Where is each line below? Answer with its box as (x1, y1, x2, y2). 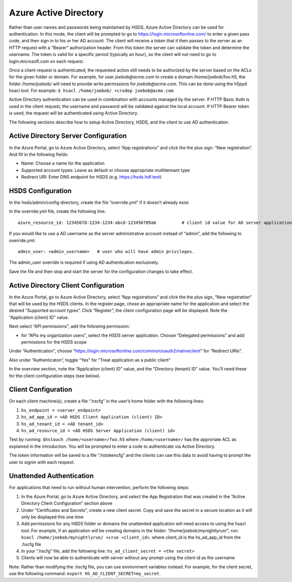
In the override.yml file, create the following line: (9, 208, 106, 214)
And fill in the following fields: (9, 151, 69, 157)
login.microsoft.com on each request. (9, 58, 85, 64)
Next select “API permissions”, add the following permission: (9, 324, 130, 329)
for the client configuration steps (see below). (9, 373, 101, 379)
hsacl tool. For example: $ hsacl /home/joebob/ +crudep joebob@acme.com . (9, 88, 175, 93)
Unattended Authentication (9, 472, 94, 480)
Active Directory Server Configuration (9, 132, 127, 140)
